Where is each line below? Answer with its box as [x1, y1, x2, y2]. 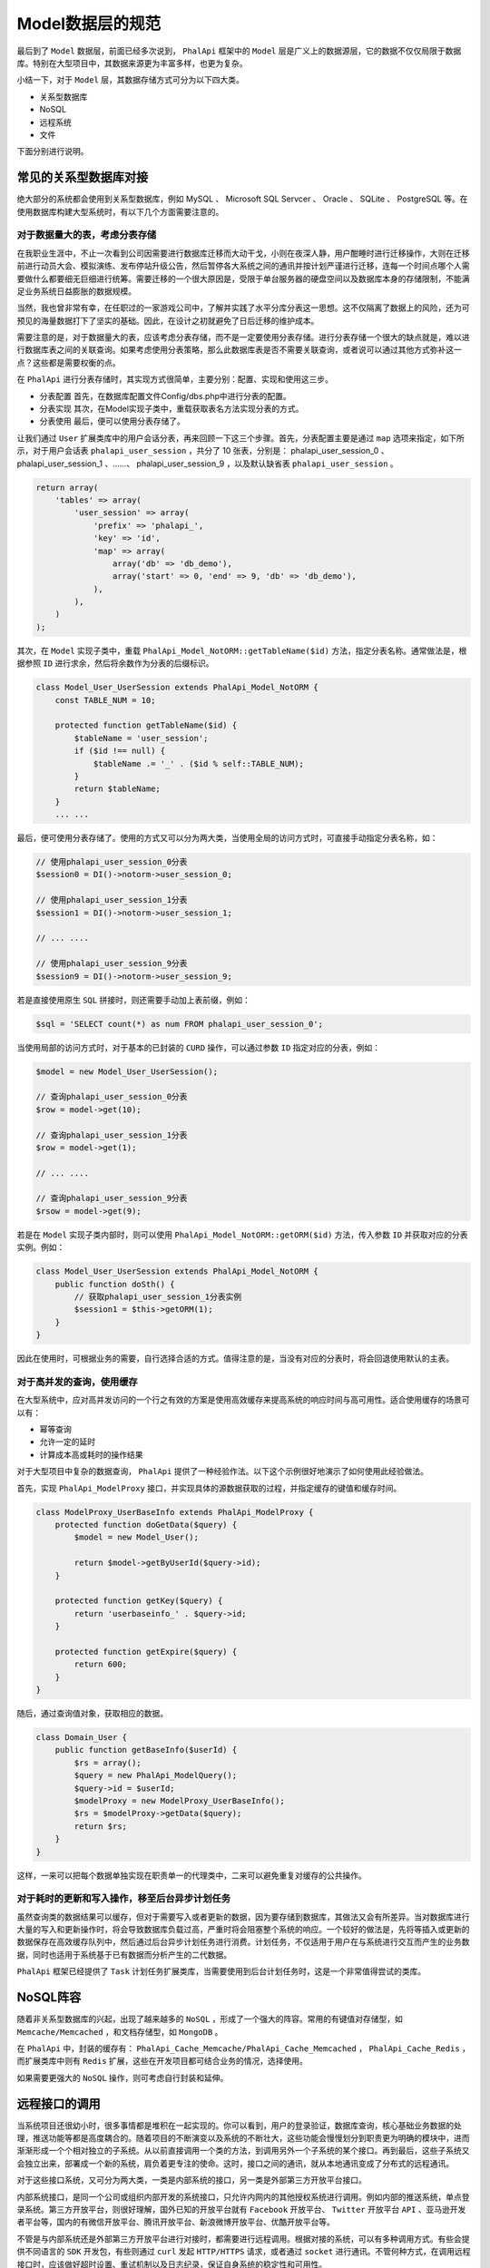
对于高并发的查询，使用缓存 [16, 1375, 138, 1388]
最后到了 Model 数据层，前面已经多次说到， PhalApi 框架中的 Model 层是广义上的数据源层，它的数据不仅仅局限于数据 [16, 45, 462, 56]
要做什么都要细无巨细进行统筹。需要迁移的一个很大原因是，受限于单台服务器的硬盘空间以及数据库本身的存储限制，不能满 [16, 273, 470, 284]
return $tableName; [73, 784, 161, 794]
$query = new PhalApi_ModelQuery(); [73, 1770, 238, 1781]
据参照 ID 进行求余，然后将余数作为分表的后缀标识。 [16, 658, 214, 669]
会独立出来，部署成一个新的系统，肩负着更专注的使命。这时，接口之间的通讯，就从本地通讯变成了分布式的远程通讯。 [16, 2157, 454, 2168]
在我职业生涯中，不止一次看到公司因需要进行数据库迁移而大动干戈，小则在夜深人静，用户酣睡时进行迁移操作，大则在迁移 [16, 248, 470, 259]
